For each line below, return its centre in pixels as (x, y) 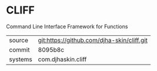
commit (19, 49)
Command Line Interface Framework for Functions (67, 26)
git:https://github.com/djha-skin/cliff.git (93, 40)
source (19, 40)
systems (21, 59)
